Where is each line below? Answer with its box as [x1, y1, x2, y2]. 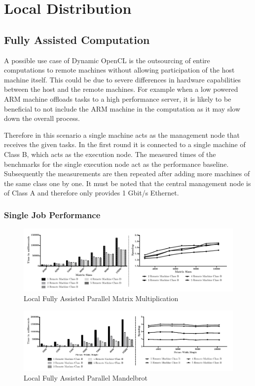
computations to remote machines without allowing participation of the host [4, 65, 235, 75]
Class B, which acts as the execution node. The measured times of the [4, 149, 216, 159]
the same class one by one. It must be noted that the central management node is [4, 178, 251, 188]
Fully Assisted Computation [4, 32, 150, 47]
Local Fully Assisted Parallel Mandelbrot [24, 373, 147, 383]
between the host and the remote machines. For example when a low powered [4, 84, 238, 94]
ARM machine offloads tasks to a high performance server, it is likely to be [4, 93, 231, 104]
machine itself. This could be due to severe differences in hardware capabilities [4, 74, 241, 84]
